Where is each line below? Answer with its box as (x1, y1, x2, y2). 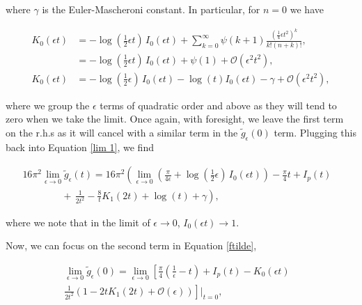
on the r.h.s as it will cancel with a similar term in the (6, 125, 238, 140)
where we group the (6, 97, 90, 112)
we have (290, 2, 324, 16)
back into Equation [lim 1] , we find (6, 139, 154, 154)
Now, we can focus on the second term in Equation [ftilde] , (6, 238, 257, 253)
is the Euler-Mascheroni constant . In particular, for (42, 2, 260, 16)
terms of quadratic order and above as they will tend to (100, 97, 337, 112)
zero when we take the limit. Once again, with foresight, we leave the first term (6, 111, 344, 126)
